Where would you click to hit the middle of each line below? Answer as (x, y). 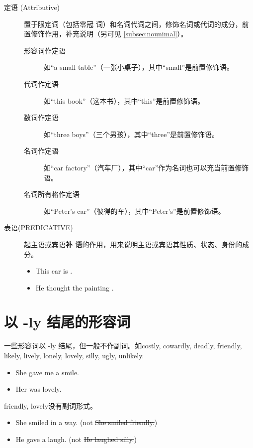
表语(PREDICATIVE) (39, 227)
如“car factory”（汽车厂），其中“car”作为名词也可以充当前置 (139, 167)
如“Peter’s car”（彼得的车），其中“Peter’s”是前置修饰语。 (134, 211)
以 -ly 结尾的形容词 (67, 322)
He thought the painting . (75, 287)
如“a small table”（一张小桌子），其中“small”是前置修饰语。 (139, 67)
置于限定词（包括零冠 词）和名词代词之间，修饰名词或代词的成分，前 (136, 24)
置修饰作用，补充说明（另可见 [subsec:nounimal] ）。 (106, 34)
